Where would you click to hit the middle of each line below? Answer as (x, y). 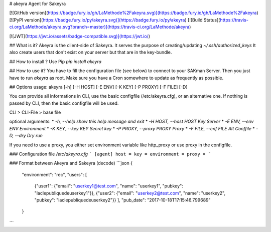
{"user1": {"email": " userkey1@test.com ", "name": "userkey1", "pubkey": (109, 186)
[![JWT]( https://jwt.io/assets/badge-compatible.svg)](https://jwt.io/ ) (80, 36)
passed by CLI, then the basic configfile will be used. (64, 103)
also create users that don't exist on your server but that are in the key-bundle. (91, 52)
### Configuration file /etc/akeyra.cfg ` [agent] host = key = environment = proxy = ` (110, 154)
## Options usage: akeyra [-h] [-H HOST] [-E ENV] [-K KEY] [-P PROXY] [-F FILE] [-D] (98, 87)
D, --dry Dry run (26, 136)
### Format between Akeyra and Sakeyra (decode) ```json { (71, 163)
